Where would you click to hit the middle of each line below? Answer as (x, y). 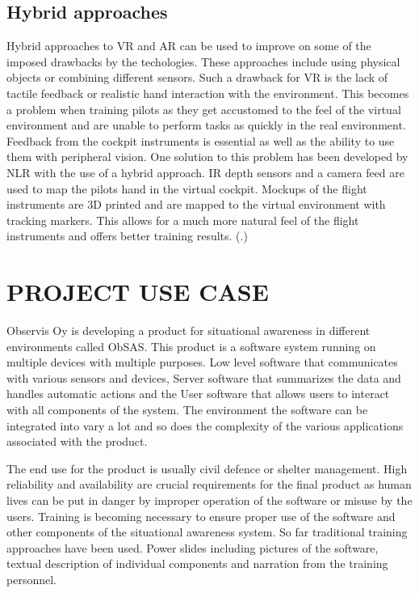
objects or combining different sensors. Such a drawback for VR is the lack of (197, 77)
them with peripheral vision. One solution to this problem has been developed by (207, 157)
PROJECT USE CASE (138, 292)
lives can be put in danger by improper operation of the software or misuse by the (209, 500)
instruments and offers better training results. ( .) (127, 236)
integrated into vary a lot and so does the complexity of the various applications (205, 425)
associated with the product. (77, 441)
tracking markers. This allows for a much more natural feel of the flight (183, 220)
